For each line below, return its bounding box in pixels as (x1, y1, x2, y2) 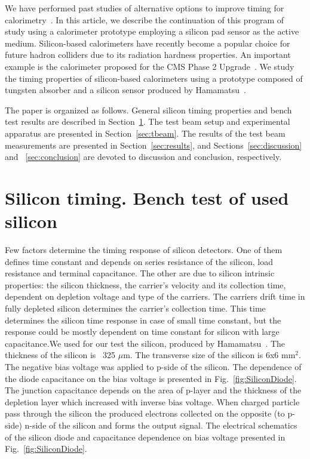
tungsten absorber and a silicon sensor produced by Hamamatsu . (5, 84, 246, 96)
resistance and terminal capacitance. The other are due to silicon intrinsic (5, 267, 275, 279)
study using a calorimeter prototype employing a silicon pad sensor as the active (5, 25, 299, 38)
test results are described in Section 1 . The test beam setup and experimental (5, 115, 290, 128)
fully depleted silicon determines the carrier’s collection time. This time (5, 302, 266, 314)
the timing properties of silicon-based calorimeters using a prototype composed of (5, 72, 303, 84)
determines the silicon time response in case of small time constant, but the (5, 313, 281, 326)
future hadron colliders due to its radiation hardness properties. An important (5, 48, 291, 61)
